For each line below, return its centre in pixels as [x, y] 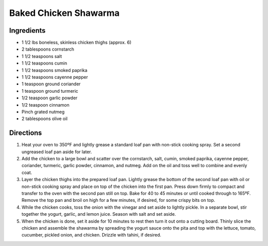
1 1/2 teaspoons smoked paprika [55, 70]
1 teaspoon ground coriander [51, 84]
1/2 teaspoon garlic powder [50, 98]
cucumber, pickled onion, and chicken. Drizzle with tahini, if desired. [91, 235]
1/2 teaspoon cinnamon [45, 105]
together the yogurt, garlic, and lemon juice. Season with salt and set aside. [99, 214]
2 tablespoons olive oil [45, 119]
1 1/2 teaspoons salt [42, 56]
